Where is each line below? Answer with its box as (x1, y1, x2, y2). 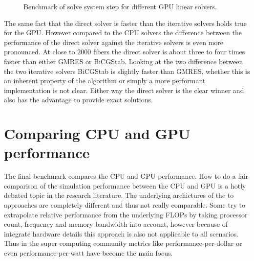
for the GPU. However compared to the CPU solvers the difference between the (4, 27, 242, 38)
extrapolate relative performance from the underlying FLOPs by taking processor (4, 209, 248, 219)
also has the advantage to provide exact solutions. (4, 95, 153, 105)
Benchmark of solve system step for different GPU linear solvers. (23, 1, 217, 11)
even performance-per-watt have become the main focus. (4, 248, 173, 258)
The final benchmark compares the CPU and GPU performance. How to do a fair (4, 171, 249, 181)
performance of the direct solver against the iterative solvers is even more (4, 37, 223, 47)
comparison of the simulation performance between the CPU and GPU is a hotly (4, 180, 246, 190)
